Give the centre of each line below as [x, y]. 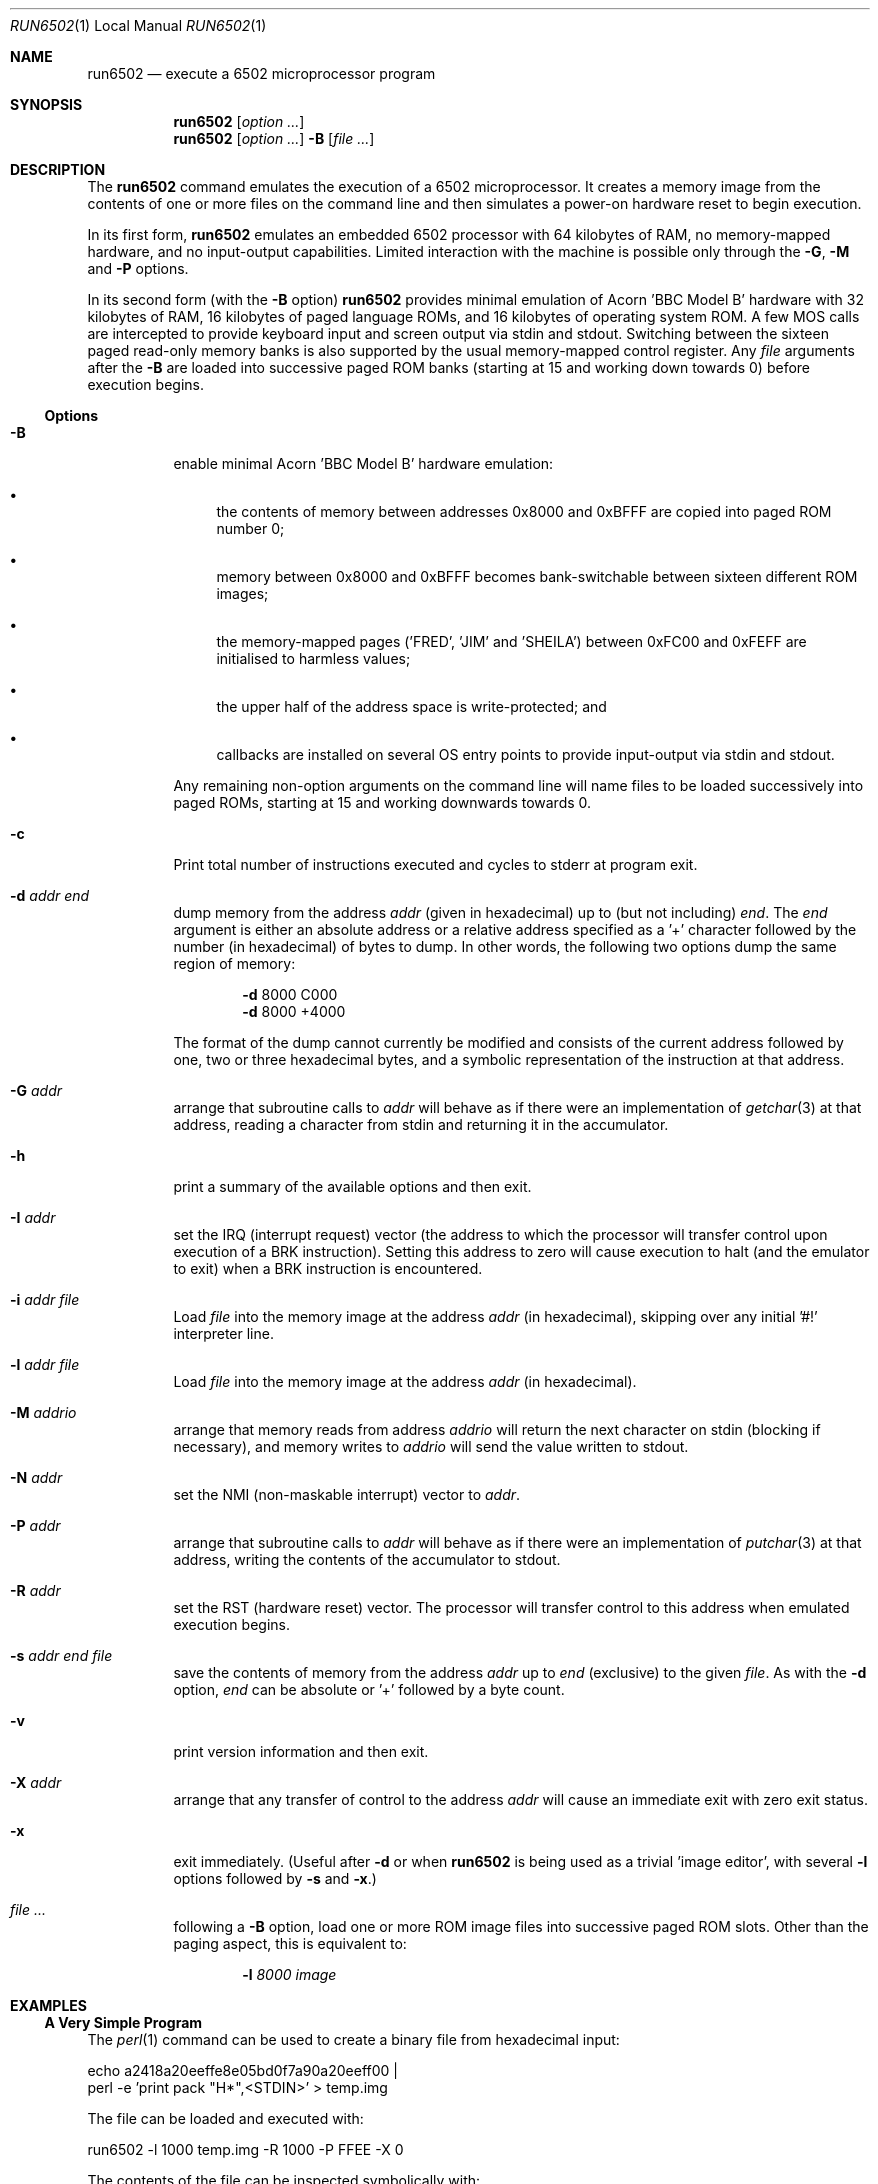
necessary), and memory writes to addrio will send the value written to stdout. [431, 1446]
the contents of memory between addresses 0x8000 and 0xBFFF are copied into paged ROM [524, 511]
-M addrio [43, 1412]
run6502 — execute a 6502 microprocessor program [261, 73]
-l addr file [45, 1364]
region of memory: [234, 963]
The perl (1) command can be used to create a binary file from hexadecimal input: [353, 2039]
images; [242, 593]
